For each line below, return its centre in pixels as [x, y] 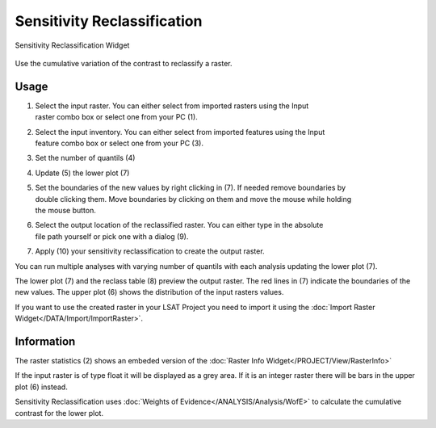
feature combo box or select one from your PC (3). [119, 143]
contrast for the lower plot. [59, 413]
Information [45, 341]
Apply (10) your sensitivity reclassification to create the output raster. [150, 251]
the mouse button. [65, 210]
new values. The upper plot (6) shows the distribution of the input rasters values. [149, 292]
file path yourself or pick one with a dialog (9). [112, 236]
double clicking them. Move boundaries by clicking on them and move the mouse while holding [193, 199]
